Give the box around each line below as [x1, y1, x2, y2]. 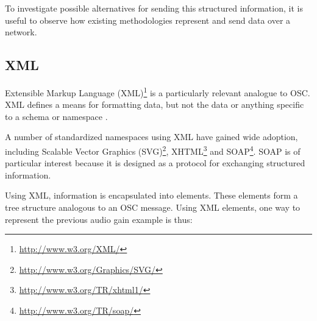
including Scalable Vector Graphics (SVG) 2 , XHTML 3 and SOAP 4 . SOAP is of [5, 143, 301, 157]
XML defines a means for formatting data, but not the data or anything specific [5, 98, 304, 111]
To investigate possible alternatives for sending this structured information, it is [5, 2, 303, 14]
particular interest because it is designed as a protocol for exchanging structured [5, 157, 305, 169]
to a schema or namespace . [5, 110, 108, 122]
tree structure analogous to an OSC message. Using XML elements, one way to [5, 201, 301, 214]
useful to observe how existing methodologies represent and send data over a [5, 13, 291, 26]
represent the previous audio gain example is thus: [5, 213, 193, 225]
